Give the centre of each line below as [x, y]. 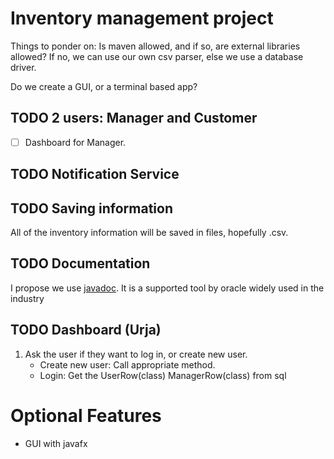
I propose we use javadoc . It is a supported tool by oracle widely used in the [167, 288]
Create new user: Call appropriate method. [127, 364]
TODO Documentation [80, 263]
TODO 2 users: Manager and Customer [134, 118]
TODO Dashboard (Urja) [86, 330]
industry [27, 298]
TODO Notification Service [95, 174]
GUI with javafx [56, 443]
